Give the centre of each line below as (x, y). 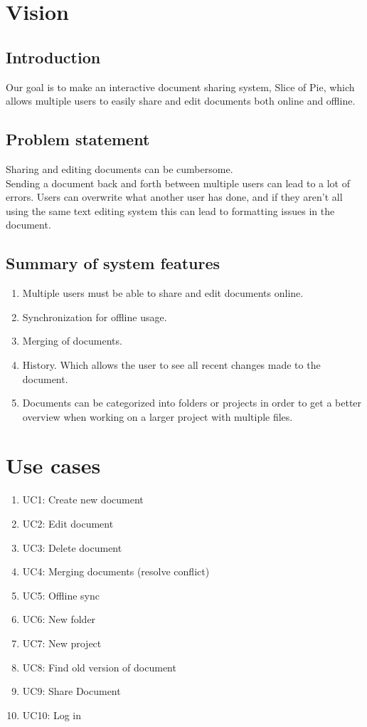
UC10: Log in (52, 715)
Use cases (53, 465)
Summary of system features (113, 263)
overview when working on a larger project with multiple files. (158, 416)
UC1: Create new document (83, 500)
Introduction (53, 57)
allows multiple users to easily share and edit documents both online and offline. (181, 101)
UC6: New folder (59, 619)
